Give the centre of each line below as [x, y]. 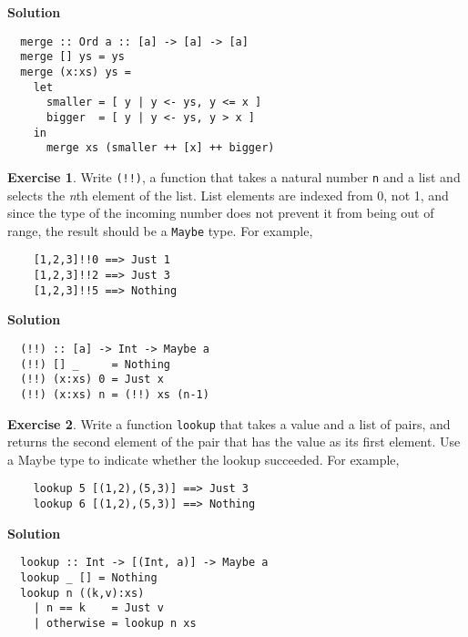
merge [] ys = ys [72, 57]
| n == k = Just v [98, 608]
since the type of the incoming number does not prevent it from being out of [221, 213]
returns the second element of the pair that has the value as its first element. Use [234, 442]
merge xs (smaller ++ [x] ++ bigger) [160, 148]
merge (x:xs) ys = [76, 72]
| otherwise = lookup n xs [115, 623]
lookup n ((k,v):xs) [82, 593]
